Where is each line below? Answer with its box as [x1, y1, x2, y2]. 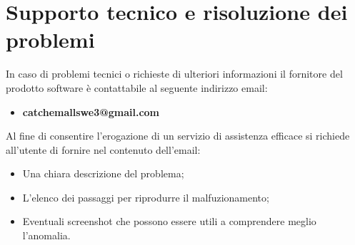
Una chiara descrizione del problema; [22, 166, 184, 181]
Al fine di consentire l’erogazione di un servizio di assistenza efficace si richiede [6, 128, 350, 143]
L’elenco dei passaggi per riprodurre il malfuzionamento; [22, 189, 269, 204]
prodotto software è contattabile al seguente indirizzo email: [6, 80, 268, 95]
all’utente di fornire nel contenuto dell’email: [6, 142, 201, 157]
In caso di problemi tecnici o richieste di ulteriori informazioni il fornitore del [6, 66, 343, 81]
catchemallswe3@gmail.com [22, 104, 160, 119]
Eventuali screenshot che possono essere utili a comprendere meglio [22, 214, 316, 229]
